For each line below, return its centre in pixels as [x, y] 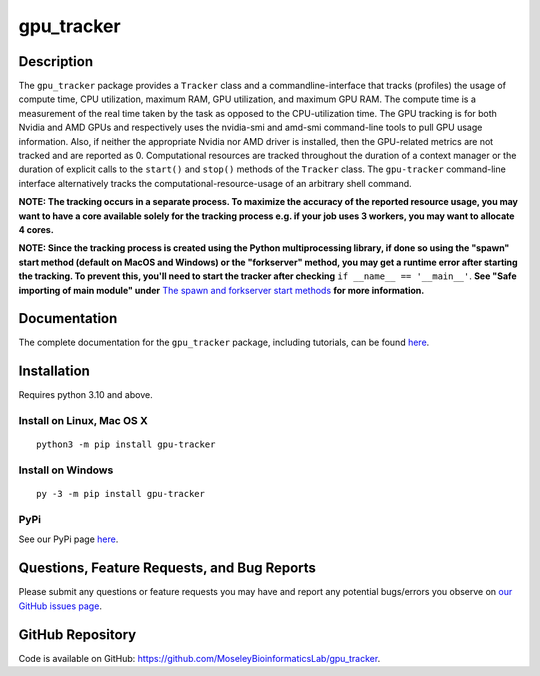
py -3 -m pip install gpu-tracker [120, 494]
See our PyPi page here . [68, 539]
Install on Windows [66, 470]
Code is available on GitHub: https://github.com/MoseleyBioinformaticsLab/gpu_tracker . [199, 658]
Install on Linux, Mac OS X [83, 421]
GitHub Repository [77, 634]
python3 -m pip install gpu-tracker [126, 444]
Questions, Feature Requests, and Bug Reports [167, 568]
